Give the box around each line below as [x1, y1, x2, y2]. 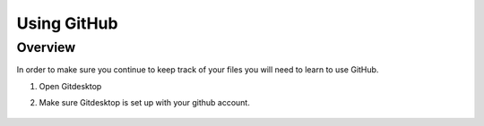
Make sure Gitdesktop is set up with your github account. [39, 97, 250, 108]
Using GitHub [16, 13, 118, 33]
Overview [16, 39, 76, 55]
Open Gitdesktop [39, 80, 102, 91]
